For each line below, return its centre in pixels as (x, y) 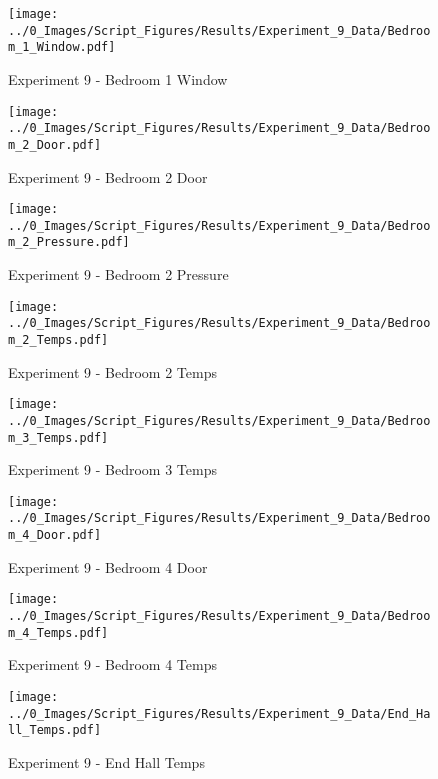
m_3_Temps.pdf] (58, 437)
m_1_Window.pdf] (62, 47)
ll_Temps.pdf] (55, 730)
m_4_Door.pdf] (55, 535)
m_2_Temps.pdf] (58, 340)
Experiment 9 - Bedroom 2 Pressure (118, 274)
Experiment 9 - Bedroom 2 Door (108, 176)
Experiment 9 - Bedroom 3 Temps (112, 469)
